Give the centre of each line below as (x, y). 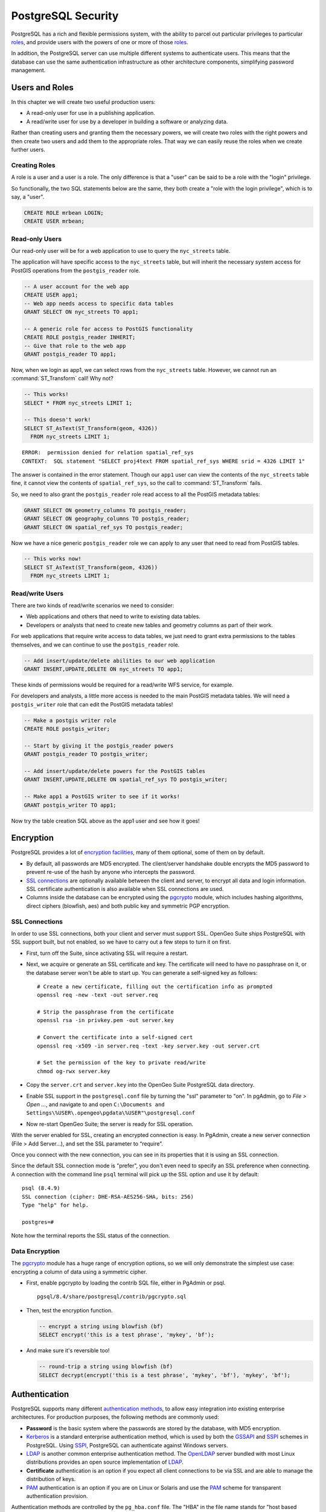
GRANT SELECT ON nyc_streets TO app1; (81, 312)
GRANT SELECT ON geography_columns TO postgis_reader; (107, 519)
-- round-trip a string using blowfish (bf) (106, 1367)
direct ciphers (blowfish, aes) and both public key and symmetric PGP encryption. (128, 906)
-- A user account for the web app (76, 286)
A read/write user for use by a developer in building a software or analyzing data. (127, 122)
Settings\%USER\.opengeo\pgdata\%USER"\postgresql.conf (111, 1113)
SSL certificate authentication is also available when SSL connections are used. (125, 889)
